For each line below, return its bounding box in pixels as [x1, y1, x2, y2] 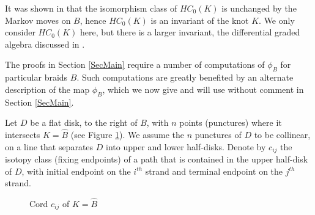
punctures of [195, 128, 242, 140]
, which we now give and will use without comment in [102, 82, 304, 95]
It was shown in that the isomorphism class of [5, 2, 177, 14]
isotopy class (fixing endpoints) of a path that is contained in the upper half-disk [5, 153, 308, 166]
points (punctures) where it [179, 116, 282, 129]
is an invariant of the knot [150, 13, 249, 26]
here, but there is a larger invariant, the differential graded [80, 26, 300, 38]
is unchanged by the [221, 2, 297, 14]
